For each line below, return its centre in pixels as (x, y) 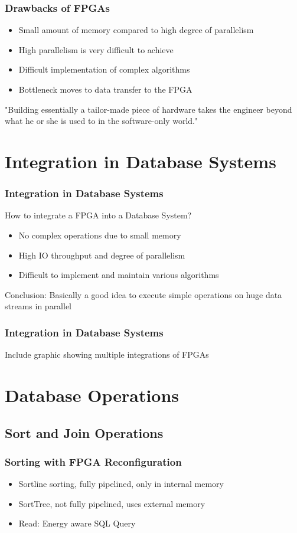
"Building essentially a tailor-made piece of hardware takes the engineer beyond (148, 109)
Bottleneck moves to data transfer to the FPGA (105, 89)
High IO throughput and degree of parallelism (102, 255)
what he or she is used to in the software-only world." (102, 121)
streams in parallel (38, 306)
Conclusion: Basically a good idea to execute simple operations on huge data (143, 294)
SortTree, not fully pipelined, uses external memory (112, 503)
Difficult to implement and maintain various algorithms (119, 275)
